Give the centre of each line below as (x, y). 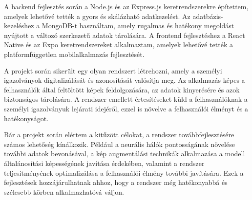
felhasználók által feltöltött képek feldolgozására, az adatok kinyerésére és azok (122, 89)
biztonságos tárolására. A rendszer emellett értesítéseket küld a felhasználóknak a (126, 99)
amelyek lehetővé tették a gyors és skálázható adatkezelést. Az (97, 16)
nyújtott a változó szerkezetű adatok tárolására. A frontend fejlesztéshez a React (125, 35)
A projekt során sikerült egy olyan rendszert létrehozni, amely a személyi (113, 70)
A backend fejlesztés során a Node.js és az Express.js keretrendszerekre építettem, (126, 6)
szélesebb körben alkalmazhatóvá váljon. (64, 191)
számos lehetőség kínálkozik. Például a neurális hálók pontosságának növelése (119, 144)
